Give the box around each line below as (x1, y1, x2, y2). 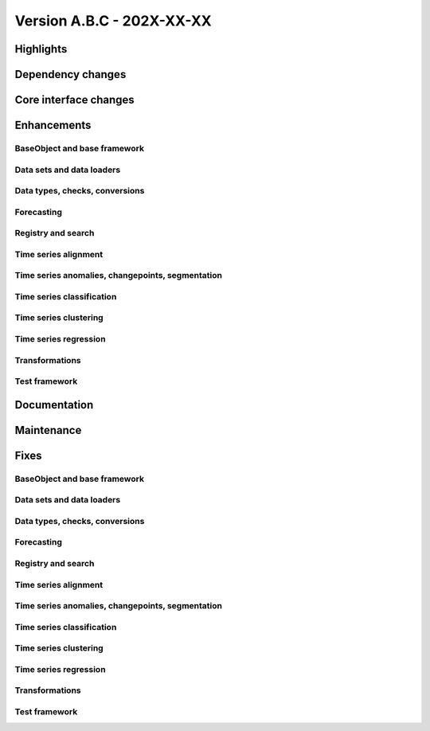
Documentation (14, 398, 94, 412)
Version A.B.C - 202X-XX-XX (14, 12, 212, 29)
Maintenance (14, 423, 82, 437)
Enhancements (14, 119, 92, 132)
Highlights (14, 42, 68, 56)
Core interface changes (14, 93, 135, 107)
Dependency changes (14, 68, 127, 81)
